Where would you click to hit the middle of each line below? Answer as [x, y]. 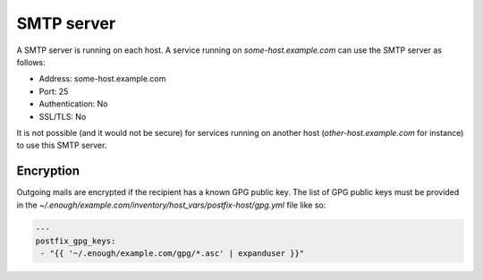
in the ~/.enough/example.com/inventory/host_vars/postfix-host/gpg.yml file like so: [171, 205]
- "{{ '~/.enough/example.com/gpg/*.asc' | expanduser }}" [173, 254]
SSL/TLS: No [63, 116]
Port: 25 [54, 91]
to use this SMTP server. [62, 145]
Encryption [48, 171]
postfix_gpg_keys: [76, 241]
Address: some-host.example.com [102, 79]
